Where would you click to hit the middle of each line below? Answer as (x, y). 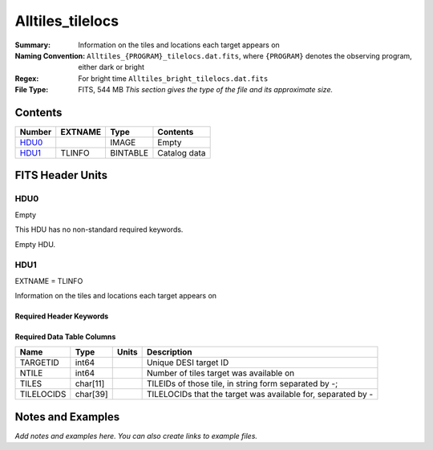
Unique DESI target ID (188, 363)
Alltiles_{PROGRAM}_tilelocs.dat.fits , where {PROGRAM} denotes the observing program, (249, 55)
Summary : (33, 45)
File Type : (32, 90)
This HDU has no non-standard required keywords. (99, 229)
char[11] (90, 383)
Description (169, 352)
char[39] (91, 395)
